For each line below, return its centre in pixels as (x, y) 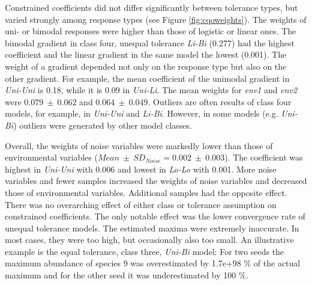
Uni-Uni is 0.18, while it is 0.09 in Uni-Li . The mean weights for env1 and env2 (151, 90)
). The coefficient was (264, 157)
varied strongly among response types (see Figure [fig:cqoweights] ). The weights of (156, 19)
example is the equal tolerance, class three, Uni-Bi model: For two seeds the (145, 251)
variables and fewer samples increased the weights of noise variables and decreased (156, 181)
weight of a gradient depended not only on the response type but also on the (146, 66)
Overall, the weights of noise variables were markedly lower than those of (139, 145)
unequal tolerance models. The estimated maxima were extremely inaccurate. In (152, 228)
